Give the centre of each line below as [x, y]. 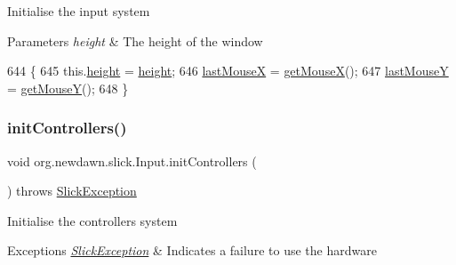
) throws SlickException [72, 191]
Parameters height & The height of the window [135, 40]
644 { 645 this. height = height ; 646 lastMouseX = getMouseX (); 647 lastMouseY [228, 71]
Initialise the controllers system [92, 220]
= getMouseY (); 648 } [68, 88]
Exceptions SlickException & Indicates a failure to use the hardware [192, 250]
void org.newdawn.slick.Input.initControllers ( [132, 161]
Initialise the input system [79, 11]
